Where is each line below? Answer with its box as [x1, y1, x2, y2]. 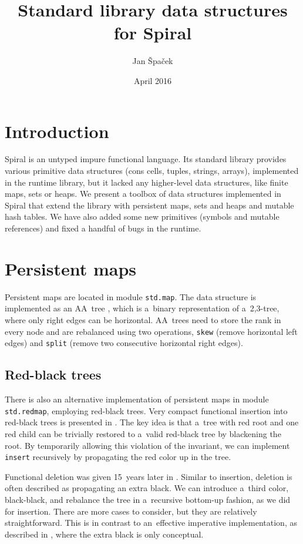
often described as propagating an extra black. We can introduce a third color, [5, 482, 289, 494]
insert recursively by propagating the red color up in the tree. [5, 451, 231, 463]
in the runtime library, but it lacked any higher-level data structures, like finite [5, 176, 288, 188]
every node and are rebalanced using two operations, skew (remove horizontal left [5, 325, 298, 337]
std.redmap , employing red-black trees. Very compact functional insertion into [5, 404, 288, 417]
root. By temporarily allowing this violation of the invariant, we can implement [5, 439, 290, 451]
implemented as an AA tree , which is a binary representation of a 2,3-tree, [5, 302, 280, 314]
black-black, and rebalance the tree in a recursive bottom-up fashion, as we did [5, 493, 291, 505]
